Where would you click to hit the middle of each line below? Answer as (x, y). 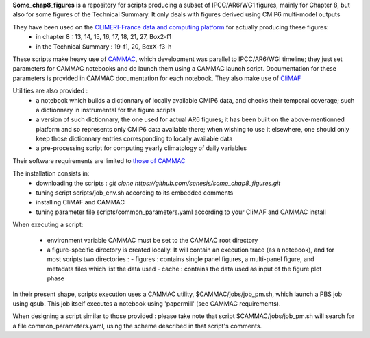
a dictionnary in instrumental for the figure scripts (106, 110)
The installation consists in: (51, 173)
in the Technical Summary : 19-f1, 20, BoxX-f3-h (104, 46)
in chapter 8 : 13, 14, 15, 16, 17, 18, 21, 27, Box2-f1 (103, 37)
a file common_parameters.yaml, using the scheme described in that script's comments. (137, 326)
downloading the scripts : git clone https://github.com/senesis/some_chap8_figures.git (158, 183)
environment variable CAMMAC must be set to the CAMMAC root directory (152, 240)
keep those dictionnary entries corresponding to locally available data (134, 139)
